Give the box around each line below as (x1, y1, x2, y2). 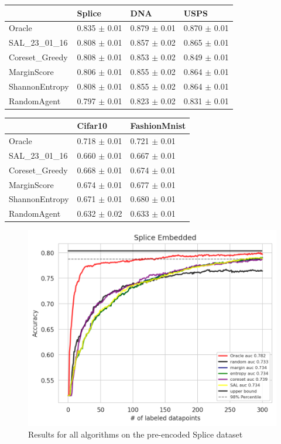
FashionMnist (130, 119, 186, 132)
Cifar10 (77, 119, 108, 132)
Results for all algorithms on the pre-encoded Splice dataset (28, 428, 243, 440)
